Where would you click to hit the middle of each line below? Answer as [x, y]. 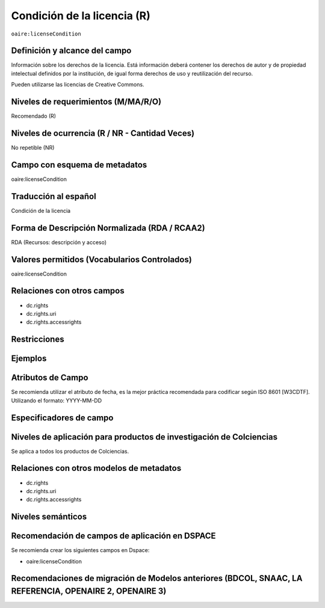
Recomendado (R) [34, 116]
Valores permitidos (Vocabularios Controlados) [101, 259]
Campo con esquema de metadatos [79, 164]
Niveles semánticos [49, 517]
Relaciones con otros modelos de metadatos [96, 468]
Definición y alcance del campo [71, 51]
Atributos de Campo [50, 378]
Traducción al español [54, 196]
